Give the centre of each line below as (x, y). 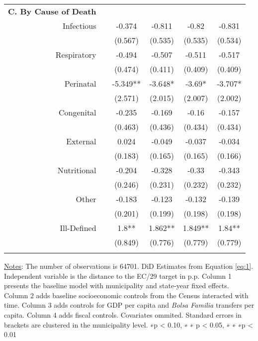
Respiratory (76, 55)
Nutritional (77, 170)
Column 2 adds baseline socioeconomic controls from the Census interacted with (126, 295)
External (81, 141)
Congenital (77, 112)
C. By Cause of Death (52, 11)
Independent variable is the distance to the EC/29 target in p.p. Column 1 (118, 276)
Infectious (79, 26)
